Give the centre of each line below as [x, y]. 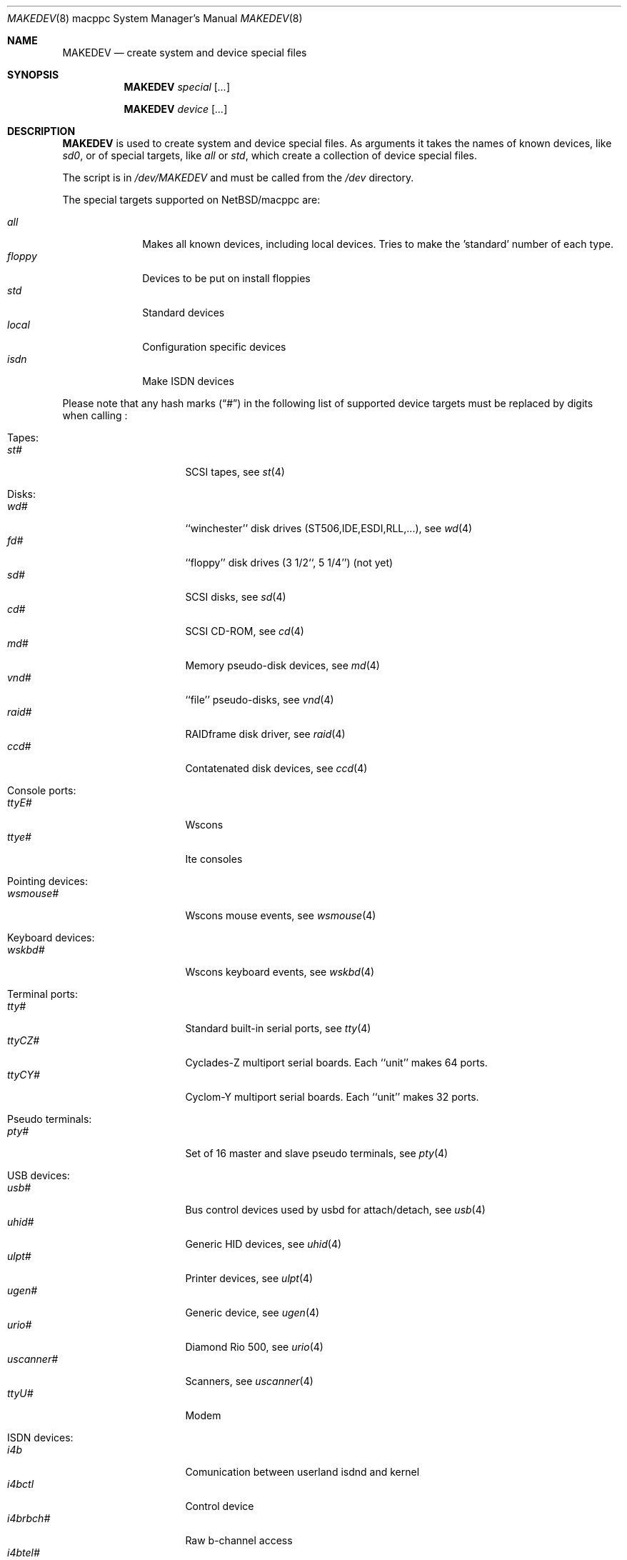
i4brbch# [29, 1518]
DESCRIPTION [41, 131]
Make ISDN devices [188, 381]
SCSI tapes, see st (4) [235, 472]
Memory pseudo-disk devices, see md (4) [282, 665]
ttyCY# [24, 1075]
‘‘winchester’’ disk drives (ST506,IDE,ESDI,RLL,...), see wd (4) [329, 528]
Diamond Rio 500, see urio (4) [254, 1347]
